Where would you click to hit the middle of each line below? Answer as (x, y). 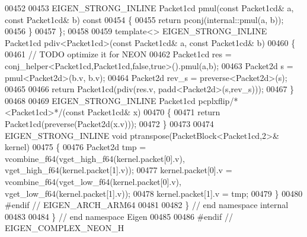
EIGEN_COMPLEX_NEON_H (65, 228)
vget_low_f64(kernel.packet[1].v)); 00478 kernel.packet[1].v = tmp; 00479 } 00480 (154, 193)
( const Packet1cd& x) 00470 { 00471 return (141, 112)
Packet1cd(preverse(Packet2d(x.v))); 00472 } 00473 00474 (109, 123)
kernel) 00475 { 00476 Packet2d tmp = (76, 147)
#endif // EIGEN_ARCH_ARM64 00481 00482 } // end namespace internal (147, 205)
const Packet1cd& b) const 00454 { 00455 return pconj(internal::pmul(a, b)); (144, 19)
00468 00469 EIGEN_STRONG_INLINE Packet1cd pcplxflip (117, 100)
